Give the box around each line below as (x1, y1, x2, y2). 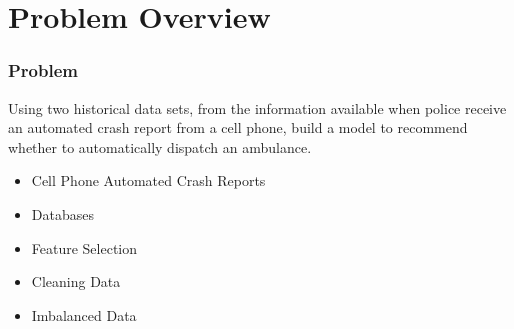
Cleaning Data (31, 271, 121, 292)
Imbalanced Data (31, 304, 137, 325)
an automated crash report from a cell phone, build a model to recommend (8, 117, 468, 138)
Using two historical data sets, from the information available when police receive (8, 97, 507, 118)
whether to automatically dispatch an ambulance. (8, 136, 312, 157)
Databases (31, 203, 94, 224)
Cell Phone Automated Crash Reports (31, 170, 266, 191)
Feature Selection (31, 237, 138, 258)
